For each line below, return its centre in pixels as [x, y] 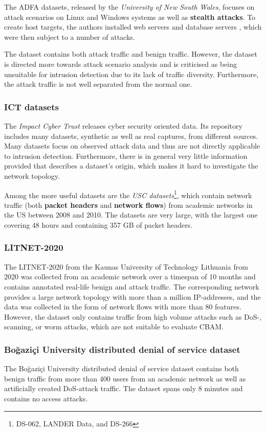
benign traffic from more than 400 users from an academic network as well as [125, 378]
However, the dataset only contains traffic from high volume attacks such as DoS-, [133, 316]
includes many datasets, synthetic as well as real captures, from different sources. [131, 136]
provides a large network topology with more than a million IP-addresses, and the [132, 296]
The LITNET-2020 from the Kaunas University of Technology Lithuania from [126, 266]
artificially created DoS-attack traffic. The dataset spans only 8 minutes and [124, 388]
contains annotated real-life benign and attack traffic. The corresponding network [132, 286]
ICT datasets [31, 106]
